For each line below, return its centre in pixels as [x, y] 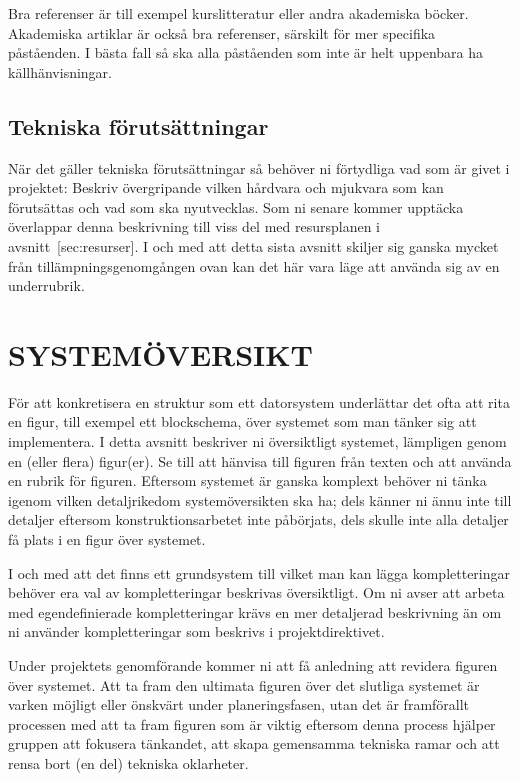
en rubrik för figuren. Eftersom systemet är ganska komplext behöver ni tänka [247, 480]
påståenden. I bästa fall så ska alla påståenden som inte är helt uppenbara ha [245, 52]
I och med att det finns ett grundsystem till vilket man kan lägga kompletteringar [259, 572]
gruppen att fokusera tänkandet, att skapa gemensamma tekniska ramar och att [254, 743]
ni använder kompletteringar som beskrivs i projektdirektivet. [196, 631]
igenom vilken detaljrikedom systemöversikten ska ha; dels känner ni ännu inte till [260, 499]
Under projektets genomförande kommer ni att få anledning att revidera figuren [253, 664]
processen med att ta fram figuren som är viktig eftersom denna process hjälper [252, 723]
